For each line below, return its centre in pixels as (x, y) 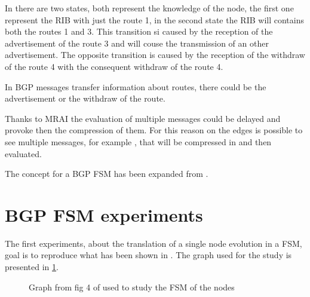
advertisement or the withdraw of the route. (85, 98)
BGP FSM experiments (104, 214)
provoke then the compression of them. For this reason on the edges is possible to (154, 130)
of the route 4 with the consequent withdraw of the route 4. (114, 66)
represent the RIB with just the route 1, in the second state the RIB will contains (154, 19)
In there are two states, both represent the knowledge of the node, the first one (149, 8)
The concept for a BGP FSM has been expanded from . (107, 174)
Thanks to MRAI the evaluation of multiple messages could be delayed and (143, 118)
